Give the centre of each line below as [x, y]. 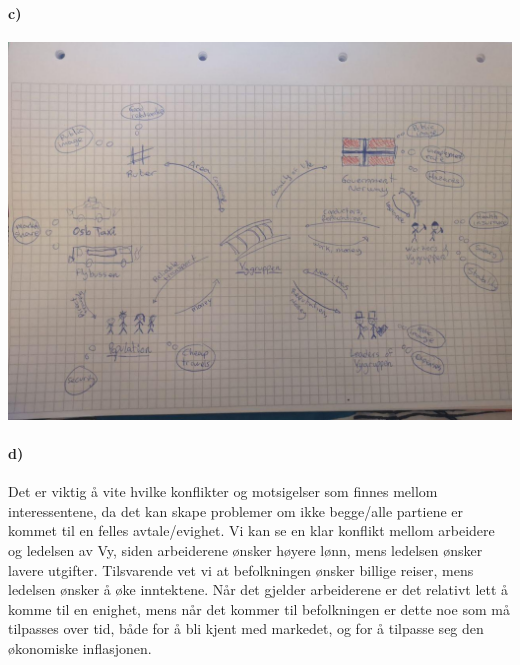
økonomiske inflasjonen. [80, 647]
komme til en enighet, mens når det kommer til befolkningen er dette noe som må [259, 608]
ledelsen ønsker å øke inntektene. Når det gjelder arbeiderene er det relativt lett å [258, 589]
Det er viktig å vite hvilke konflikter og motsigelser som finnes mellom [223, 491]
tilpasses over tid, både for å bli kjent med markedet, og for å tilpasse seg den [246, 628]
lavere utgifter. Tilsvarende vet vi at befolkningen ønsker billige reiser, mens [241, 569]
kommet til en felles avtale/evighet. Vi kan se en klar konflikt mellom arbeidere [251, 530]
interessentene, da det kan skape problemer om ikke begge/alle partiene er [235, 510]
